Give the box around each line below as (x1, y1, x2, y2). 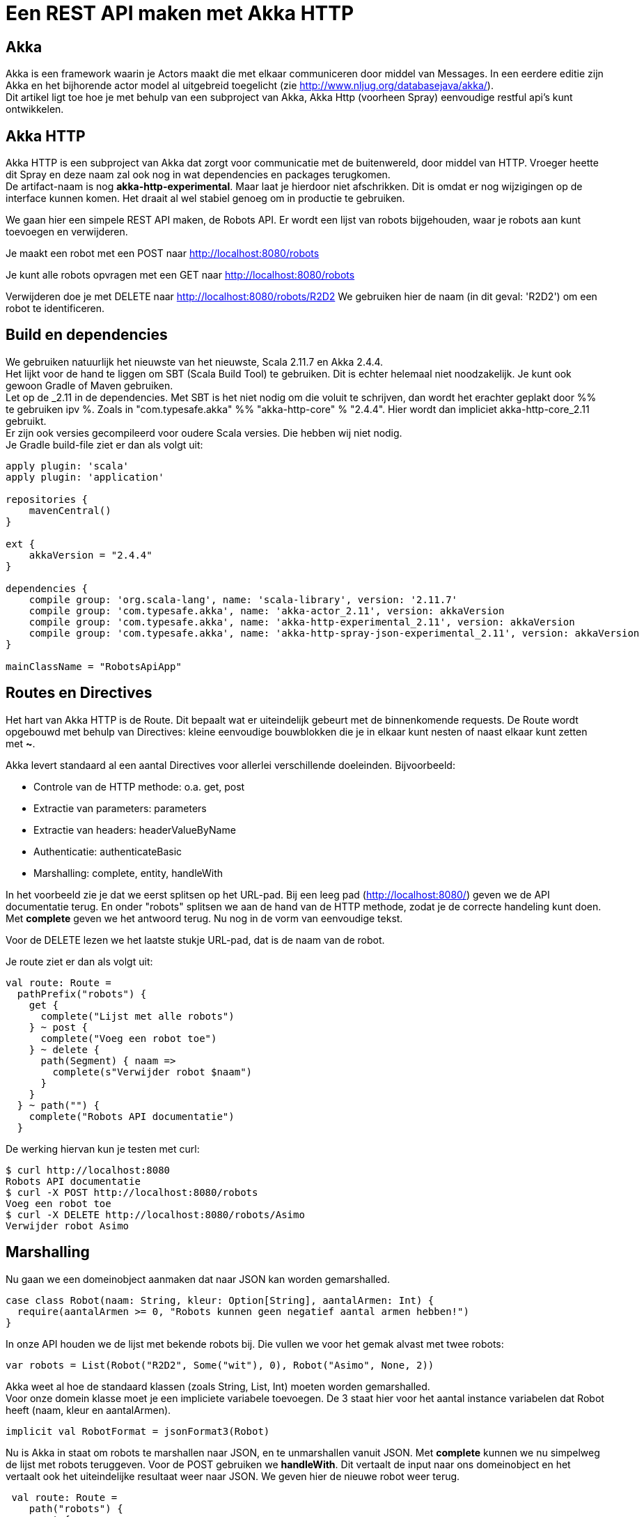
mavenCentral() (29, 504, 111, 516)
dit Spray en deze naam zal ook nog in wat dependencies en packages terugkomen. (6, 169, 391, 181)
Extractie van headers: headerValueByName (33, 823, 236, 836)
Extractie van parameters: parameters (33, 802, 207, 814)
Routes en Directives (6, 684, 152, 702)
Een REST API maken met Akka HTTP (6, 1, 354, 25)
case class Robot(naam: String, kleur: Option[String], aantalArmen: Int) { (6, 1294, 434, 1306)
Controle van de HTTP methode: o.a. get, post (33, 780, 245, 793)
